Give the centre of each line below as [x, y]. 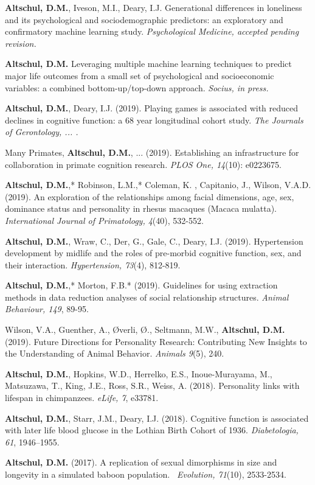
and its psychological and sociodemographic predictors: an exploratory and [144, 19]
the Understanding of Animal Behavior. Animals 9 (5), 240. [115, 353]
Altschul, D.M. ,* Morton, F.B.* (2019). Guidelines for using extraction [141, 285]
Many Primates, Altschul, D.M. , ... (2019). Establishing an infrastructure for [152, 152]
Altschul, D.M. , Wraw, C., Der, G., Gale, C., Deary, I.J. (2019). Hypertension [154, 241]
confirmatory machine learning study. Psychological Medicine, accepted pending [152, 31]
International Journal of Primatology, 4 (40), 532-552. [104, 220]
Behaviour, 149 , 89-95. [47, 309]
